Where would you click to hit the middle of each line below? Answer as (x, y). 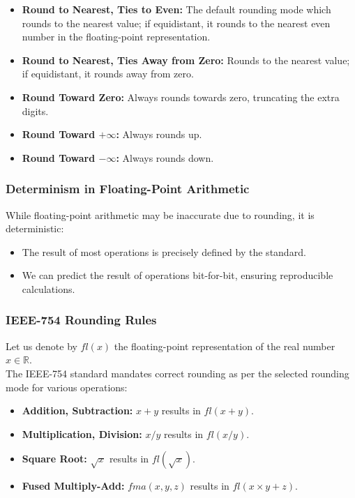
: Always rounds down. (165, 157)
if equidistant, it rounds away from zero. (108, 74)
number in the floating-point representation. (116, 37)
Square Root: (54, 459)
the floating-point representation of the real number (225, 346)
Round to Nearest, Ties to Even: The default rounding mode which (176, 9)
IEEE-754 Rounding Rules (81, 320)
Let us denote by (41, 346)
